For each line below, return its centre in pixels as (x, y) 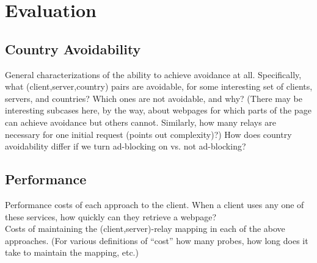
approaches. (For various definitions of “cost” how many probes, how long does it (157, 240)
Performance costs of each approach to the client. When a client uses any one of (155, 204)
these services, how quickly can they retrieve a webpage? (111, 216)
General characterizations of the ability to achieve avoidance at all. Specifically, (153, 74)
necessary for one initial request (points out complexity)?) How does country (148, 134)
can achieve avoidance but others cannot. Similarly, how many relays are (141, 122)
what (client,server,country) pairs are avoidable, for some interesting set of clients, (159, 86)
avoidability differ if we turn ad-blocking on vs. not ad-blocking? (126, 146)
